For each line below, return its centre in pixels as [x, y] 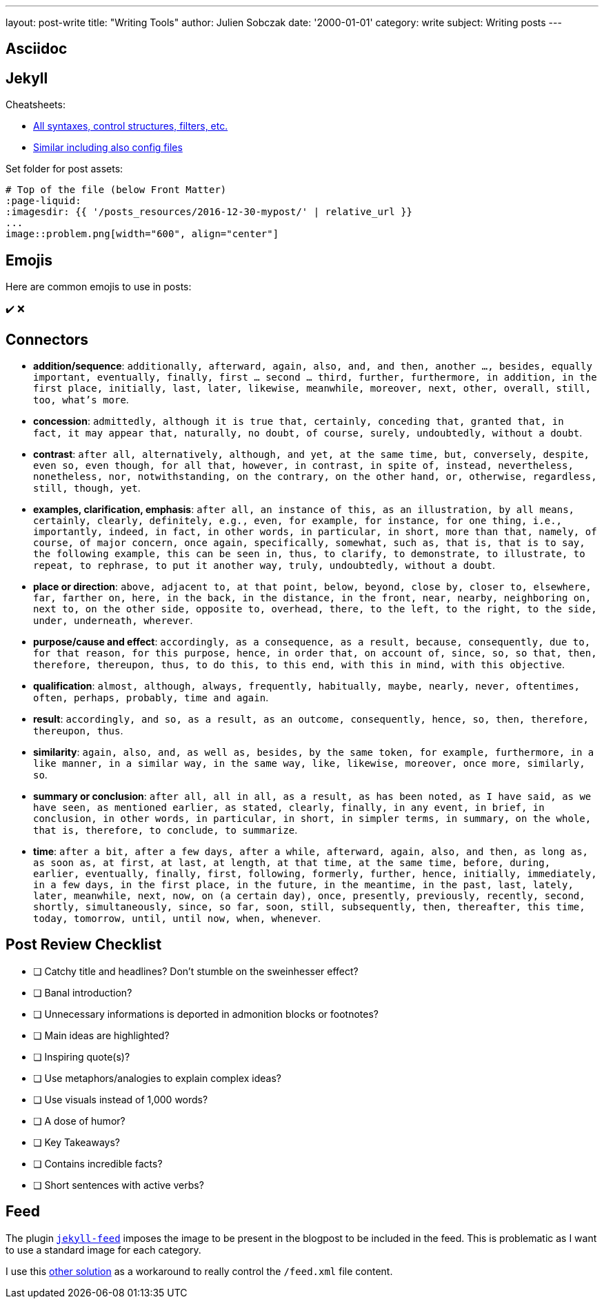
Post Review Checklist [84, 945]
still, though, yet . [87, 488]
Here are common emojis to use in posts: [99, 287]
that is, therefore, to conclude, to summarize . [165, 830]
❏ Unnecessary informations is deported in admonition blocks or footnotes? [206, 1014]
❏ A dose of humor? [79, 1121]
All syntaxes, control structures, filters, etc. [131, 126]
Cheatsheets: [36, 105]
